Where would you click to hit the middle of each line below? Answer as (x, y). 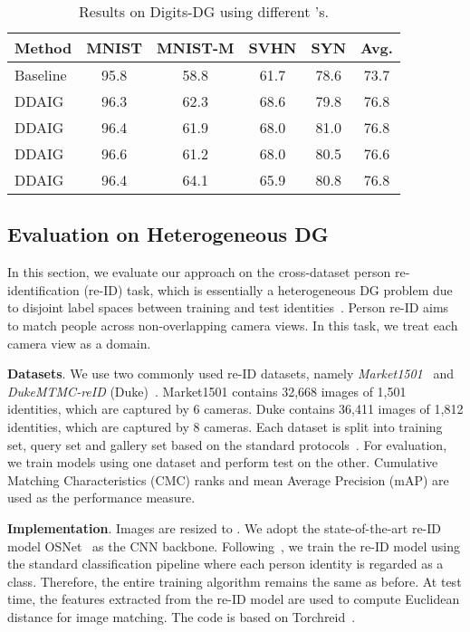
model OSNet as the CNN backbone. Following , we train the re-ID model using (234, 546)
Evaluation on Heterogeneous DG (168, 234)
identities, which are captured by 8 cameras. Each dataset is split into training (225, 426)
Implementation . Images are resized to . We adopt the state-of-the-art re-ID (225, 527)
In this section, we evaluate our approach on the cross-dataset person (199, 272)
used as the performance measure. (101, 498)
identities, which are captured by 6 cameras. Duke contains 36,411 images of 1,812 (235, 409)
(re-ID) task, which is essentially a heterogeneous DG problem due (268, 289)
